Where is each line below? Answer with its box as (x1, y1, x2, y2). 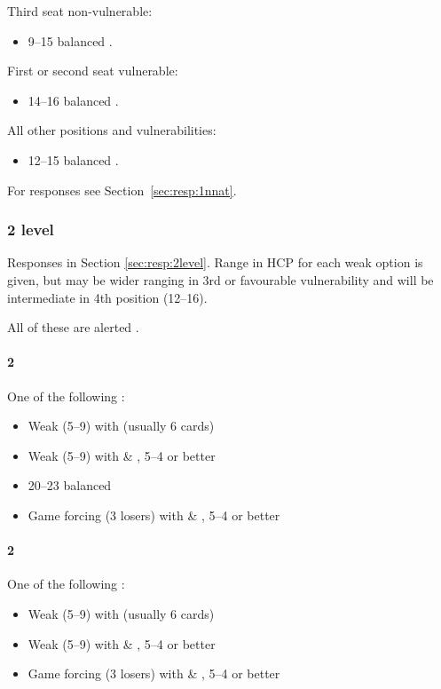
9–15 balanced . (28, 31, 113, 50)
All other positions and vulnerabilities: (7, 121, 217, 139)
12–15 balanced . (28, 150, 119, 169)
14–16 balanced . (28, 91, 119, 109)
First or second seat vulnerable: (7, 61, 178, 80)
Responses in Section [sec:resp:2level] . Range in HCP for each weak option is (7, 253, 423, 272)
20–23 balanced (28, 476, 112, 495)
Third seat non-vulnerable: (7, 2, 153, 20)
